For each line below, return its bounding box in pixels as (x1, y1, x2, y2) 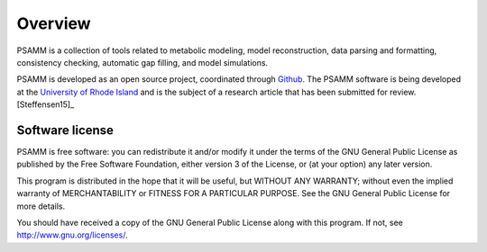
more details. (16, 201, 66, 211)
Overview (16, 13, 91, 33)
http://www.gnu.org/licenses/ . (16, 229, 128, 240)
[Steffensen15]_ (16, 99, 75, 110)
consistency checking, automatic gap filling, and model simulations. (16, 57, 269, 67)
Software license (16, 122, 115, 138)
